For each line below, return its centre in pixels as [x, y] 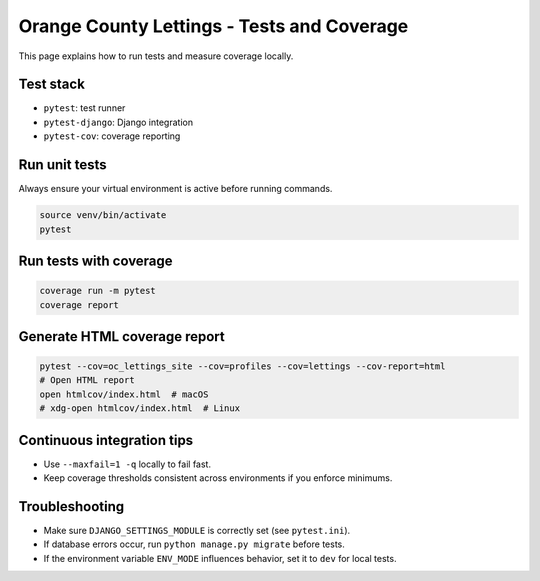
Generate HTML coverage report [121, 336]
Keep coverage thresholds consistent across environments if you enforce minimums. [218, 478]
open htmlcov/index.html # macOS [124, 394]
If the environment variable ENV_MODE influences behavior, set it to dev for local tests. [220, 558]
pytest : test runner [84, 108]
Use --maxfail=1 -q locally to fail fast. [127, 464]
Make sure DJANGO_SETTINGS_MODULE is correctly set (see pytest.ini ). [197, 531]
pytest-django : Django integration [118, 122]
